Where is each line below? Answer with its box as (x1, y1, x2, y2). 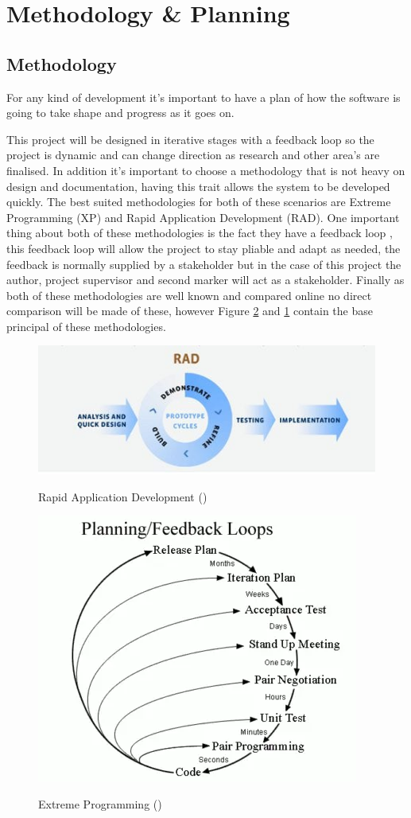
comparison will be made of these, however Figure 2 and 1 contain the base (6, 302, 373, 319)
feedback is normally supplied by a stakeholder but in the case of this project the (6, 255, 401, 272)
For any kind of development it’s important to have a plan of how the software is (6, 88, 401, 105)
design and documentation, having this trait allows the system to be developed (6, 177, 390, 194)
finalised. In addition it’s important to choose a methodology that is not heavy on (6, 162, 405, 178)
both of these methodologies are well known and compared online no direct (6, 286, 372, 303)
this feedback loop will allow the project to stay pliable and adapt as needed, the (6, 240, 401, 256)
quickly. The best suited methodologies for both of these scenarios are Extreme (6, 193, 391, 210)
